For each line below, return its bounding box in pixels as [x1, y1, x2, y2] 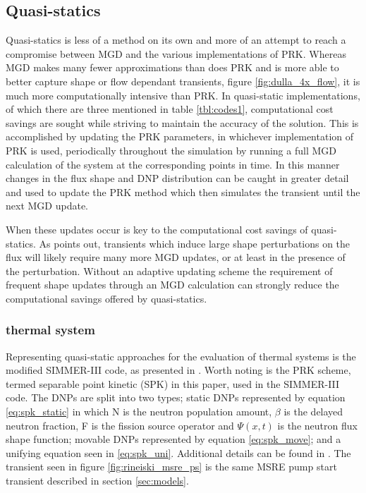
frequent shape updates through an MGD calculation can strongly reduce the [6, 277, 339, 292]
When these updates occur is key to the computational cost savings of [6, 221, 308, 236]
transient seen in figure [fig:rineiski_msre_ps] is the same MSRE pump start [6, 459, 337, 474]
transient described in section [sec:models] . [6, 473, 189, 488]
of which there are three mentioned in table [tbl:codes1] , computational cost [6, 102, 334, 116]
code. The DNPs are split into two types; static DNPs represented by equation [6, 390, 346, 405]
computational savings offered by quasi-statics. [6, 291, 207, 305]
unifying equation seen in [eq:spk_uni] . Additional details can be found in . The [6, 445, 351, 460]
